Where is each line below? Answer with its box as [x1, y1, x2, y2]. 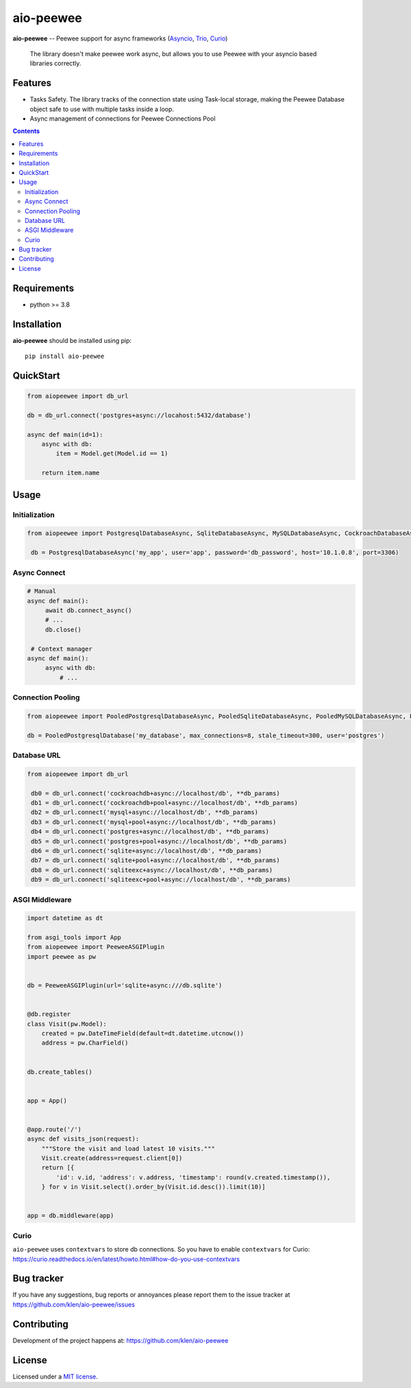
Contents [12, 127, 40, 135]
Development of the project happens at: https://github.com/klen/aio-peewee [12, 1336, 229, 1344]
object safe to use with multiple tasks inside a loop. [29, 105, 175, 113]
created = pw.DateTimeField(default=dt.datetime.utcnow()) [41, 1029, 245, 1037]
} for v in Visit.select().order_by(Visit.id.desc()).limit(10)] [41, 1183, 266, 1191]
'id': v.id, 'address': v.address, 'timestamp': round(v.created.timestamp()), [55, 1173, 331, 1181]
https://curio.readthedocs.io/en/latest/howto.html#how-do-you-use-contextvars [12, 1255, 240, 1263]
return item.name [41, 469, 100, 477]
